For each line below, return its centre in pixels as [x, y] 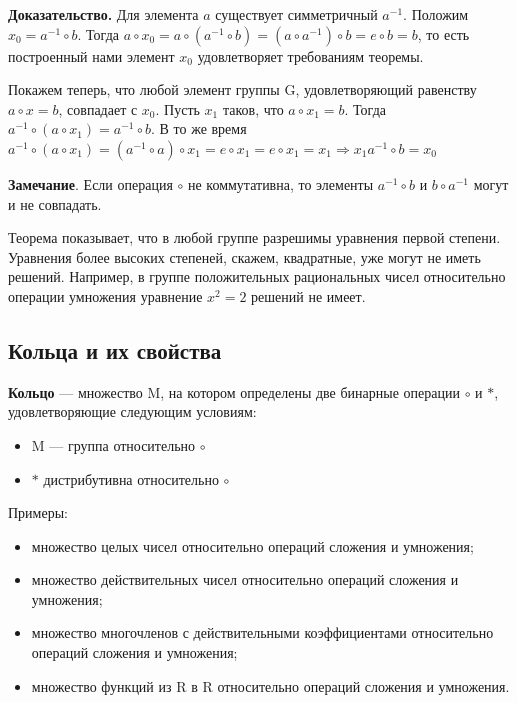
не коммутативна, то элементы [280, 183]
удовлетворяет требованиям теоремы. [310, 55]
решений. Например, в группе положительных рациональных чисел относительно [257, 276]
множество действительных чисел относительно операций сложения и [245, 579]
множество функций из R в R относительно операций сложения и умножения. [270, 685]
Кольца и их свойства [115, 349]
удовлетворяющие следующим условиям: [132, 411]
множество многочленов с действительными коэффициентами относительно [262, 632]
